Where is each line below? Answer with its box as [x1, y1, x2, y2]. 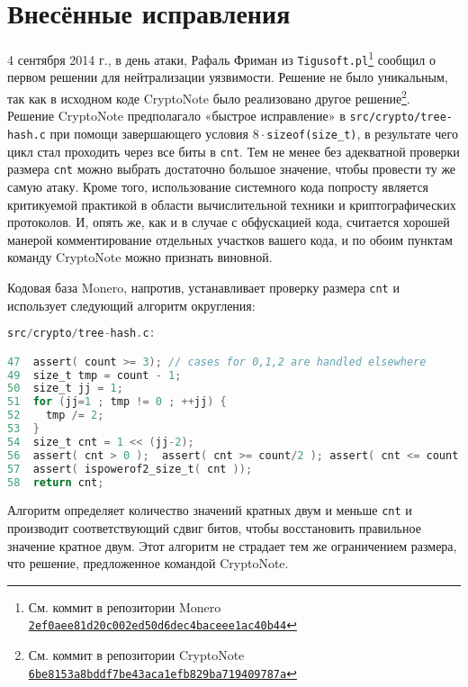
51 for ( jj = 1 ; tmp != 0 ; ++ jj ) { [7, 395, 227, 409]
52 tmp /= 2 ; [7, 409, 104, 422]
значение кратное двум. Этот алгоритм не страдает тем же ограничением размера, [7, 536, 457, 555]
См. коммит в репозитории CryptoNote [28, 646, 245, 664]
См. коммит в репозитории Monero [28, 597, 221, 616]
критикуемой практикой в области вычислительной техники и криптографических [7, 194, 456, 213]
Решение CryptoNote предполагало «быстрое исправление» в [7, 106, 346, 125]
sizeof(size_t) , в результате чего [266, 123, 458, 142]
